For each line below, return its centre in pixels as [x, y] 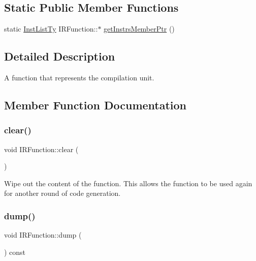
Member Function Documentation [95, 105]
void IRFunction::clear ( [41, 149]
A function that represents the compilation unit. [79, 77]
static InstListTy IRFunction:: [51, 29]
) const [15, 252]
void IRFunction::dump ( [43, 235]
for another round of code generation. [62, 193]
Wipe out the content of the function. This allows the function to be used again [128, 183]
